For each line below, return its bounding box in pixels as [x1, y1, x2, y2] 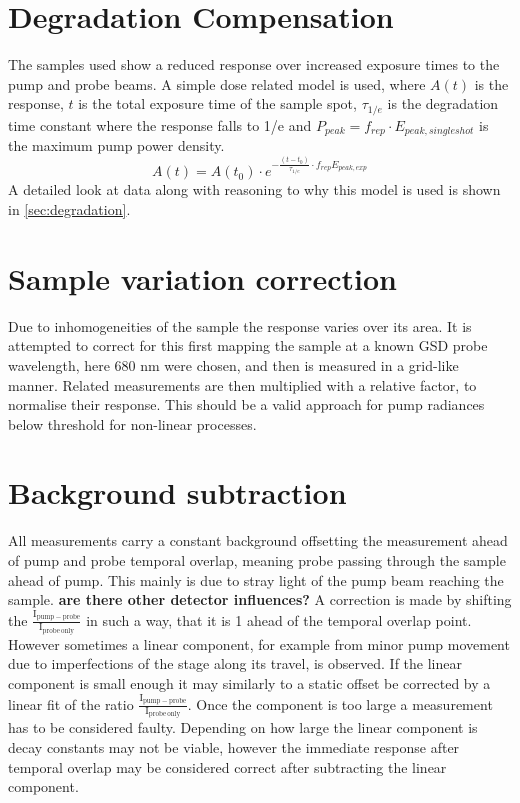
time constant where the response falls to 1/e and [8, 114, 312, 135]
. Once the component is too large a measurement [187, 693, 493, 714]
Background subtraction [8, 472, 347, 513]
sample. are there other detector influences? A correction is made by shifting [8, 589, 512, 610]
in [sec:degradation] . [8, 199, 131, 220]
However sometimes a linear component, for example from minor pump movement [8, 633, 510, 654]
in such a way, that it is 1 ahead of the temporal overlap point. [86, 609, 472, 630]
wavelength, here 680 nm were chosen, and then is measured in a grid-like [8, 354, 459, 375]
